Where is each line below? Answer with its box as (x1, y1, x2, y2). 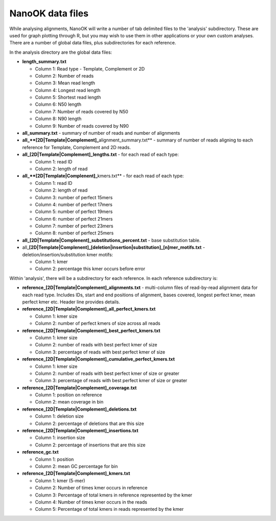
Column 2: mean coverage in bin (35, 399, 104, 405)
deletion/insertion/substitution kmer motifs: (22, 251, 113, 257)
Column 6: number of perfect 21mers (35, 216, 113, 222)
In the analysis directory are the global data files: (9, 49, 112, 55)
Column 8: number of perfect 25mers (35, 230, 114, 236)
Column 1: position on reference (35, 392, 102, 398)
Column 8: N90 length (35, 115, 82, 122)
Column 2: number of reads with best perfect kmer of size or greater (35, 370, 180, 376)
